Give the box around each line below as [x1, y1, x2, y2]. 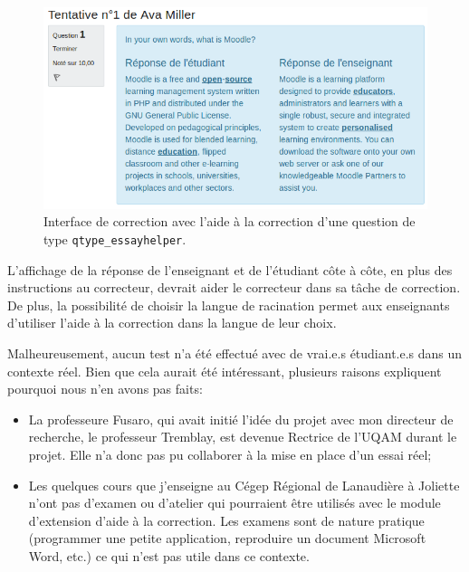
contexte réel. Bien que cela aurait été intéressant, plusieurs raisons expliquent [7, 361, 442, 380]
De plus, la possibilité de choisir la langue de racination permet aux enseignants [7, 295, 450, 314]
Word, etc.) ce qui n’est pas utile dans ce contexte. [28, 546, 310, 565]
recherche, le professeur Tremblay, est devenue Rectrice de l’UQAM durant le [28, 427, 457, 446]
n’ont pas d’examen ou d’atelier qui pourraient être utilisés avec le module [28, 493, 441, 512]
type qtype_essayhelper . [43, 229, 187, 248]
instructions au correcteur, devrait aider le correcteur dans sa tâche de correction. [7, 278, 461, 297]
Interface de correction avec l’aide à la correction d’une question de [43, 212, 416, 231]
